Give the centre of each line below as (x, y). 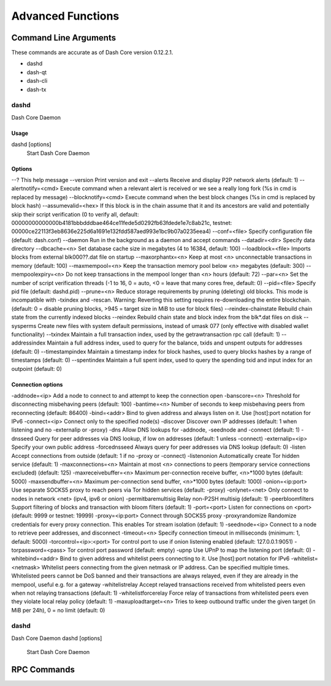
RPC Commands (43, 670)
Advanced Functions (65, 16)
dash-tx (36, 90)
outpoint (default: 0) (37, 368)
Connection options (37, 384)
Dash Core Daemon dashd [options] (57, 638)
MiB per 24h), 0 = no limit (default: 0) (58, 610)
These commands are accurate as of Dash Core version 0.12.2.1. (92, 53)
